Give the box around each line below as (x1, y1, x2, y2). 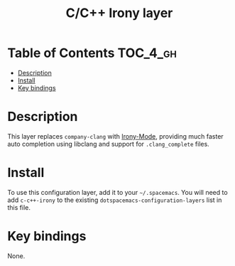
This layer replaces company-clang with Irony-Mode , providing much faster (7, 132, 224, 140)
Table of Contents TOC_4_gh (7, 45, 177, 61)
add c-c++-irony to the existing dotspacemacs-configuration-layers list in (7, 196, 222, 204)
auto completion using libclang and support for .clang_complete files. (7, 139, 209, 148)
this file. (7, 203, 31, 211)
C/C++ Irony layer (65, 5, 173, 21)
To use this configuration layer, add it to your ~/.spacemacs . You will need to (7, 188, 229, 196)
